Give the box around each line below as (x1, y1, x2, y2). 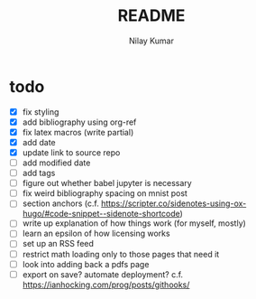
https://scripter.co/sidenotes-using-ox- (100, 198, 247, 209)
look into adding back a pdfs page (22, 258, 150, 269)
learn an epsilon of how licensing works (22, 228, 170, 239)
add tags (22, 168, 56, 179)
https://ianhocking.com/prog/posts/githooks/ (22, 279, 190, 290)
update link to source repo (22, 146, 121, 158)
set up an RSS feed (22, 238, 95, 249)
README (117, 5, 186, 26)
